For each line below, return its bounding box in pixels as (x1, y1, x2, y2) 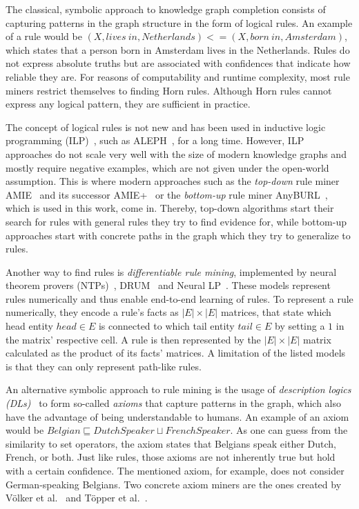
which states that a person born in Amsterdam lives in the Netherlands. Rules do (6, 42, 350, 57)
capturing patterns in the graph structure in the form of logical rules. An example (6, 15, 353, 30)
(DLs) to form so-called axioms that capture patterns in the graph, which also (6, 396, 341, 410)
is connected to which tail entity (98, 319, 235, 333)
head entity (6, 319, 53, 333)
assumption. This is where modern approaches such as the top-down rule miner (6, 174, 340, 188)
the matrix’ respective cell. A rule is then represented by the (6, 332, 261, 346)
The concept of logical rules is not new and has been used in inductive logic (6, 119, 326, 134)
